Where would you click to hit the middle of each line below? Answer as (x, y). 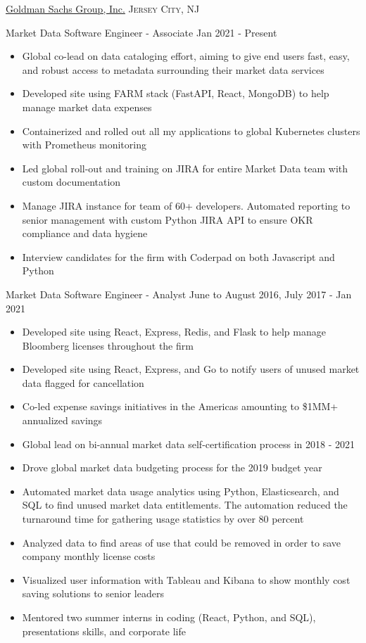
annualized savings (62, 420)
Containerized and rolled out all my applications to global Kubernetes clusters (191, 130)
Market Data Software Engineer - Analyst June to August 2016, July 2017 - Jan (179, 294)
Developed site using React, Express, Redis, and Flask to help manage (174, 332)
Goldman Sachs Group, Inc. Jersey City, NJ (103, 8)
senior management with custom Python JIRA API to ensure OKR (168, 219)
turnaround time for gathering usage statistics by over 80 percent (163, 519)
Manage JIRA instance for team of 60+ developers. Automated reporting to (186, 205)
